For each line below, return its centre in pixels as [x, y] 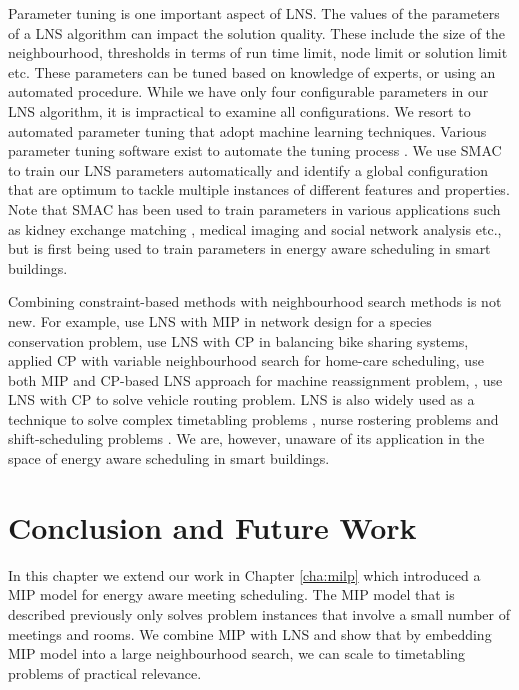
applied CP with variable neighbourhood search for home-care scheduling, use [246, 360]
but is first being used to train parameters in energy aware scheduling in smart [249, 248]
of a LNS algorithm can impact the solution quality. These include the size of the [257, 32]
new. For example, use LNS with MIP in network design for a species [220, 320]
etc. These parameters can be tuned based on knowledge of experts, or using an [252, 71]
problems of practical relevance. [105, 672]
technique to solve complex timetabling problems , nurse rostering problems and [253, 418]
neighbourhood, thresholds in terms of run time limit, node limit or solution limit [258, 52]
